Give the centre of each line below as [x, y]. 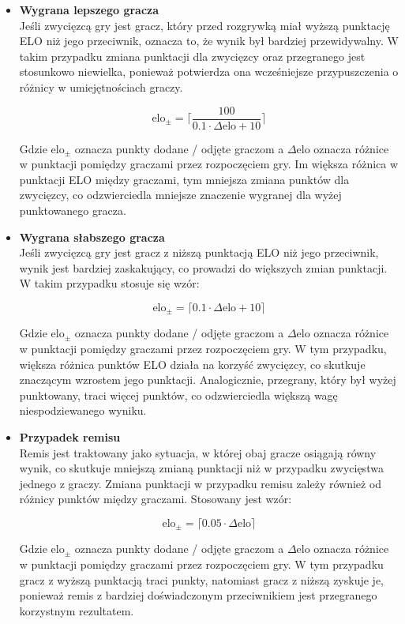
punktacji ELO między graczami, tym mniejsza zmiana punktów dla [184, 179]
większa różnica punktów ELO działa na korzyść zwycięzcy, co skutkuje [192, 364]
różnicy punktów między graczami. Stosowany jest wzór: [156, 499]
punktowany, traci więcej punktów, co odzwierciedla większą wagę [178, 395]
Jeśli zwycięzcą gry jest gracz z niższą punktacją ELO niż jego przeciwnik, [199, 252]
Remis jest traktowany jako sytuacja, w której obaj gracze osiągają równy [198, 452]
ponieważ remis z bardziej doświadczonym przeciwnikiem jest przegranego [198, 595]
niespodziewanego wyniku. [83, 410]
